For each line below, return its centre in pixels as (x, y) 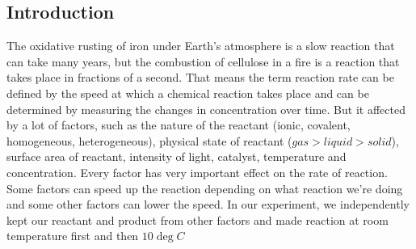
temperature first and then (73, 236)
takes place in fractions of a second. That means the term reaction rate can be (200, 77)
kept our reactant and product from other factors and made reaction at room (197, 219)
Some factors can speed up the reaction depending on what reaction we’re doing (205, 188)
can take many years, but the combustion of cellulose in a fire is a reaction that (203, 61)
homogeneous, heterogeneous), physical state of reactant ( (149, 140)
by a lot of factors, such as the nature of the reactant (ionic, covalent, (179, 125)
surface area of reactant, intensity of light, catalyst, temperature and (176, 156)
